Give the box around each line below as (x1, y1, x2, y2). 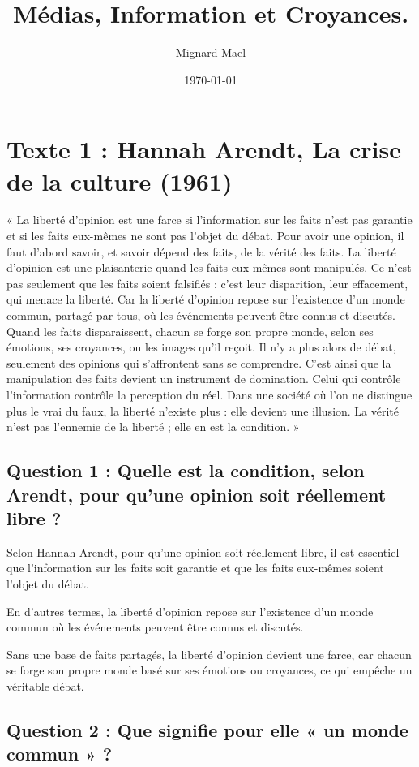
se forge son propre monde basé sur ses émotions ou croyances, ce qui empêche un (6, 661, 413, 679)
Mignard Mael (175, 44, 246, 61)
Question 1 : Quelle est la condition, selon (6, 458, 365, 483)
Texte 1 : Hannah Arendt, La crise (6, 132, 401, 166)
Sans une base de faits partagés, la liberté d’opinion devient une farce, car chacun (6, 645, 412, 662)
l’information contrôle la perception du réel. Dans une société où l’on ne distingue (6, 386, 413, 403)
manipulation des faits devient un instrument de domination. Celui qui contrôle (6, 370, 401, 387)
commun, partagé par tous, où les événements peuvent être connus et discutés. (6, 307, 396, 323)
